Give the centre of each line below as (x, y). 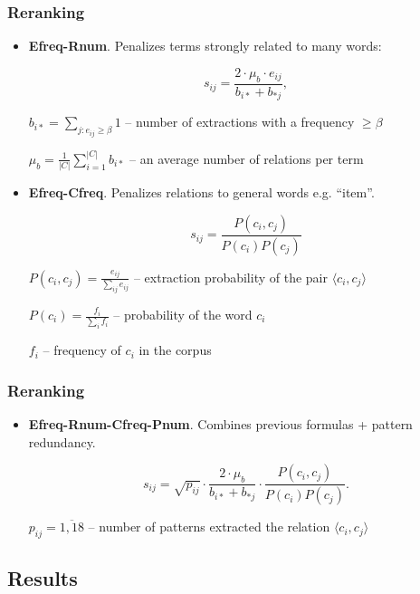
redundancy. (62, 441)
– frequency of (82, 350)
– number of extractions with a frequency (240, 122)
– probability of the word (183, 315)
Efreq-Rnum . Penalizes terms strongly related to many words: (205, 46)
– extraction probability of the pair (230, 277)
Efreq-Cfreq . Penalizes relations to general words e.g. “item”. (201, 192)
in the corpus (175, 350)
